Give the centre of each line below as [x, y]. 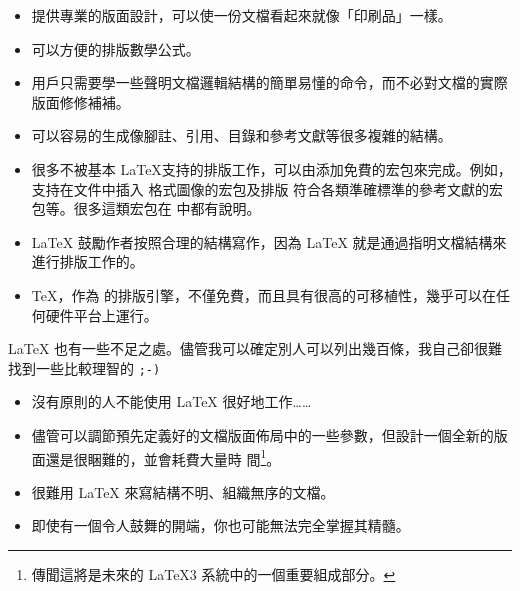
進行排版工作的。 [87, 261]
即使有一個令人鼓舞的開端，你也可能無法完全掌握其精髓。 [220, 525]
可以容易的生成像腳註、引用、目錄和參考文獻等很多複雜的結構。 [241, 135]
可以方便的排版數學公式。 [115, 48]
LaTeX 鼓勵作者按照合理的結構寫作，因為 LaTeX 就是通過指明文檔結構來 [269, 241]
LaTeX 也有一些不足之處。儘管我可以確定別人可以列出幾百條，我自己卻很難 [255, 348]
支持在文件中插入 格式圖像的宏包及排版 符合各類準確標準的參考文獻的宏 [267, 188]
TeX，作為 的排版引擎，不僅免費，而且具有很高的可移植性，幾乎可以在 [264, 294]
